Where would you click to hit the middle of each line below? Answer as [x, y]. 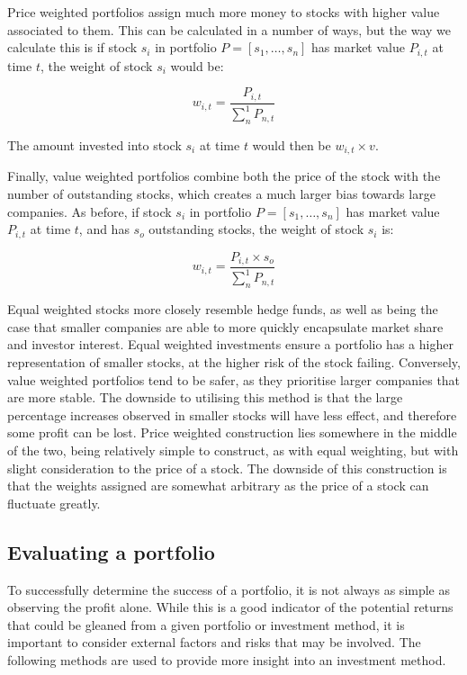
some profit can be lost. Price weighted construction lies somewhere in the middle [232, 432]
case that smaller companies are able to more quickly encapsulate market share [225, 326]
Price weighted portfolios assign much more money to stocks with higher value [224, 12]
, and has [104, 229]
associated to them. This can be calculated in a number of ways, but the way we [229, 29]
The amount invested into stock [94, 144]
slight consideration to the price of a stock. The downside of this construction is [227, 468]
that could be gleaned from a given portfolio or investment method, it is [206, 624]
